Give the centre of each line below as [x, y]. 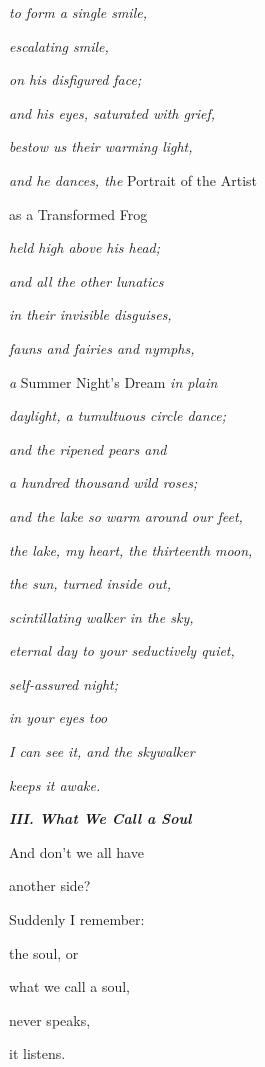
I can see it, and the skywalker [102, 751]
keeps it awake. [55, 784]
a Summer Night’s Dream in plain [113, 381]
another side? [50, 885]
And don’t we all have [76, 851]
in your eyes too [58, 717]
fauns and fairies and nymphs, [102, 347]
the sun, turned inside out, [90, 583]
